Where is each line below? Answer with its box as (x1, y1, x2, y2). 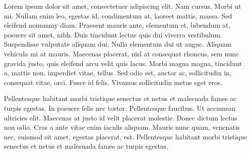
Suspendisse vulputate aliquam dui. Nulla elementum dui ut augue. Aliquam (4, 39, 232, 49)
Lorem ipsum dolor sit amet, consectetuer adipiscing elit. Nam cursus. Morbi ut (4, 1, 241, 11)
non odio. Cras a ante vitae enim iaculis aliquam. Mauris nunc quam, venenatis (4, 122, 240, 132)
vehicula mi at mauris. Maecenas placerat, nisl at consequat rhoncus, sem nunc (4, 48, 239, 58)
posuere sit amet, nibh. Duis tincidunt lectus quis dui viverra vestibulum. (4, 29, 222, 39)
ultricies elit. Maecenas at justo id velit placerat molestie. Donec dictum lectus (4, 112, 237, 122)
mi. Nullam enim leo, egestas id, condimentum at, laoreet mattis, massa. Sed (4, 10, 233, 20)
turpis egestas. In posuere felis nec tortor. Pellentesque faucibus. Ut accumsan (4, 103, 235, 113)
